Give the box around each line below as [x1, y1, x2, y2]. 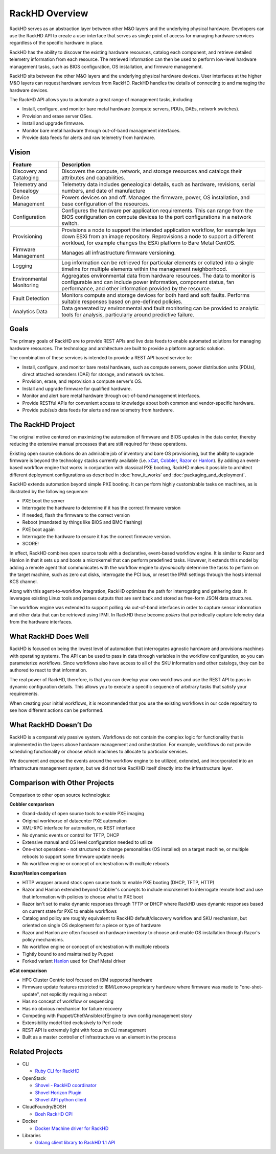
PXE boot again [22, 526, 55, 533]
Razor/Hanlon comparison [9, 870, 66, 876]
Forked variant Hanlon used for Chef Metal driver [22, 958, 126, 964]
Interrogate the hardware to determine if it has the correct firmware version [22, 505, 181, 511]
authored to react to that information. [9, 667, 87, 673]
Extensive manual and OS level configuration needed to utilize [22, 839, 153, 845]
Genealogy [12, 187, 39, 194]
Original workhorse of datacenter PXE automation [22, 818, 127, 824]
